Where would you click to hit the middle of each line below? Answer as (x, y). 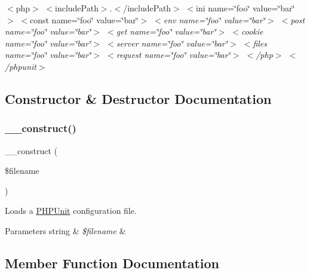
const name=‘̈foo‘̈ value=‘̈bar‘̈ (84, 19)
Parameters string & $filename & (65, 230)
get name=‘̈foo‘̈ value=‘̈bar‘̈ (166, 31)
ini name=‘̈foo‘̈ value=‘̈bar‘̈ (245, 8)
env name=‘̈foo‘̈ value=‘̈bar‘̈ (214, 19)
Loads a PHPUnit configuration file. (71, 211)
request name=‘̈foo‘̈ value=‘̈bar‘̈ (173, 55)
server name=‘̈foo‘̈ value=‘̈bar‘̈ (172, 43)
